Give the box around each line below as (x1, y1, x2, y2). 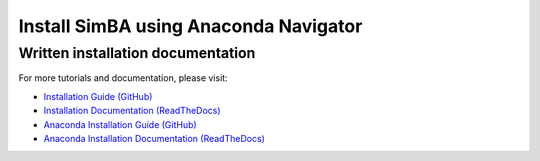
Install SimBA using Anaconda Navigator (18, 15, 363, 37)
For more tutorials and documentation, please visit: (18, 72, 229, 84)
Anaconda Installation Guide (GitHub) (43, 118, 197, 130)
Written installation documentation (18, 44, 256, 62)
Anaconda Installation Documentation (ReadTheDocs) (43, 132, 265, 144)
